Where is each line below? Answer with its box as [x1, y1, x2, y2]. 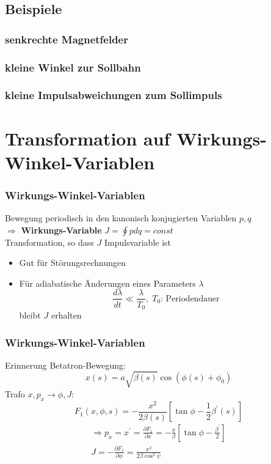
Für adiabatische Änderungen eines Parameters [19, 276, 196, 289]
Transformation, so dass [5, 235, 94, 248]
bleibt [19, 308, 41, 321]
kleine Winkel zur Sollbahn [5, 59, 141, 75]
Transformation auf [5, 125, 170, 150]
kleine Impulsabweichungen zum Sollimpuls [5, 87, 222, 103]
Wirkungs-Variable [21, 223, 102, 236]
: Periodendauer [161, 294, 220, 303]
